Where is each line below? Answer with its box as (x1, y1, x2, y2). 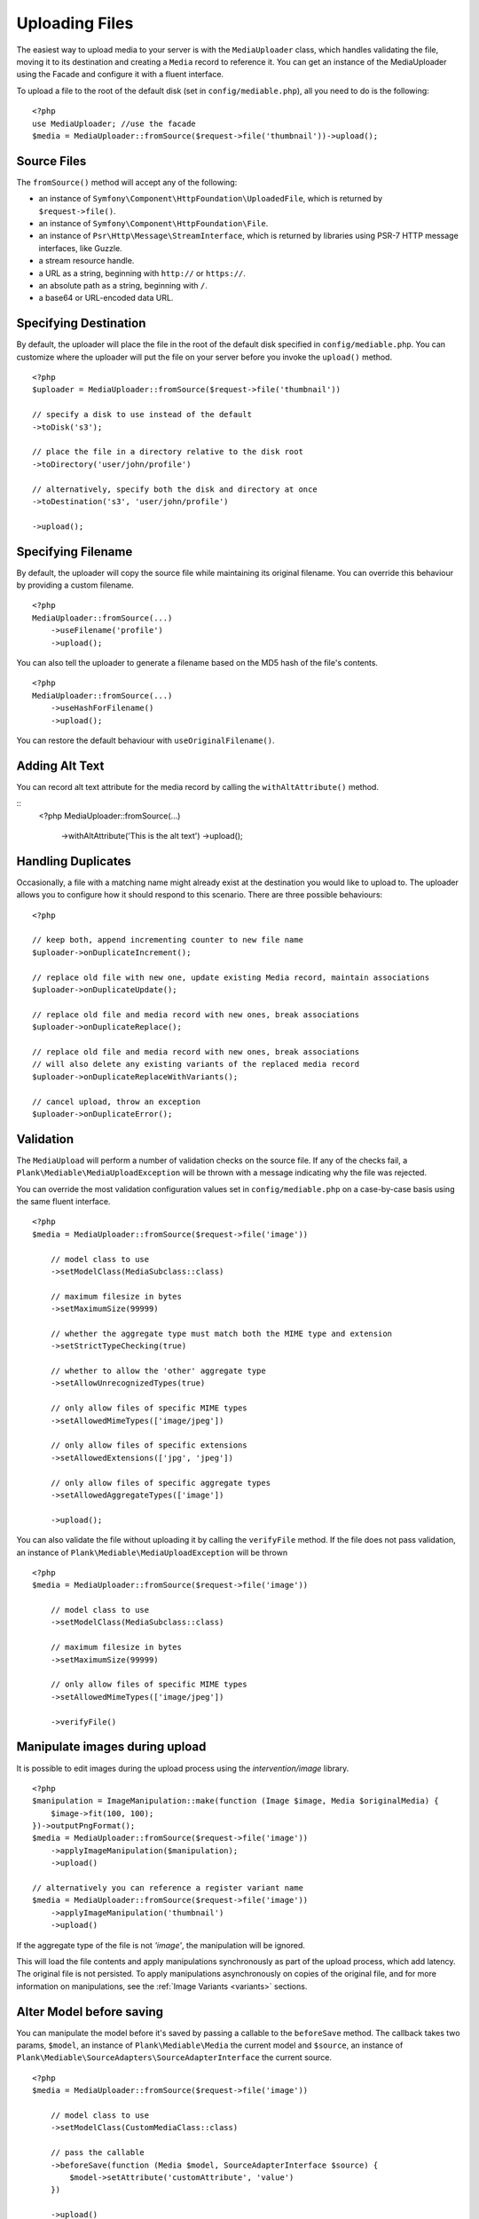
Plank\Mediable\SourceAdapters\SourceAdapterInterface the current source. (16, 2052, 333, 2063)
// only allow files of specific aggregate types (50, 1478, 271, 1488)
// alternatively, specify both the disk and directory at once (32, 484, 318, 494)
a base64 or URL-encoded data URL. (38, 293, 174, 304)
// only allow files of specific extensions (50, 1441, 247, 1450)
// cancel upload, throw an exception (32, 1096, 201, 1107)
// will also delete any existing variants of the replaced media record (32, 1059, 360, 1070)
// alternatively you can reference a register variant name (32, 1883, 303, 1893)
